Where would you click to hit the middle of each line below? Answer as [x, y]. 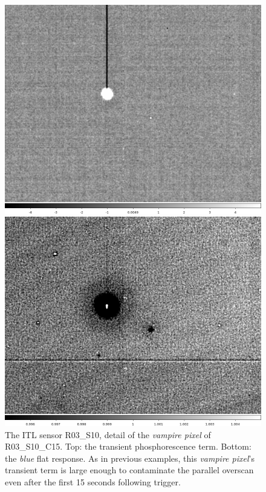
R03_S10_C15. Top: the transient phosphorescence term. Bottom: [128, 446]
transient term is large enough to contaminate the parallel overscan [129, 470]
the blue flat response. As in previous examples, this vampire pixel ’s [130, 458]
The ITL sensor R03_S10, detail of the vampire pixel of [108, 434]
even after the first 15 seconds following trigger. [93, 482]
